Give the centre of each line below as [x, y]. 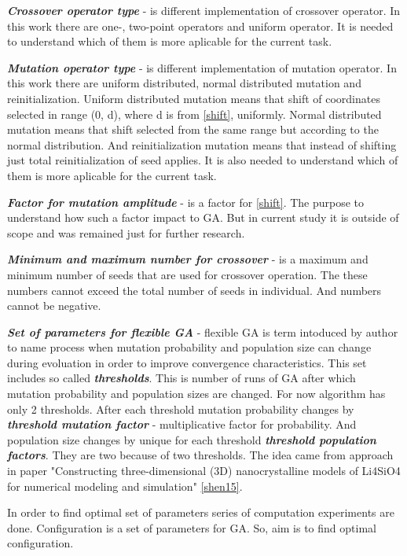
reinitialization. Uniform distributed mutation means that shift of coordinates [194, 98]
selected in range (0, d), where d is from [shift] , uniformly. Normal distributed [194, 114]
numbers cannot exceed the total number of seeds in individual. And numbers [194, 290]
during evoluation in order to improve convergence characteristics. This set [187, 362]
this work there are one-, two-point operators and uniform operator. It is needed [200, 26]
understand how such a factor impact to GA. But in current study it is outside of [203, 217]
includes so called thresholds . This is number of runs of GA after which [181, 378]
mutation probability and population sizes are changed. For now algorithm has [196, 394]
